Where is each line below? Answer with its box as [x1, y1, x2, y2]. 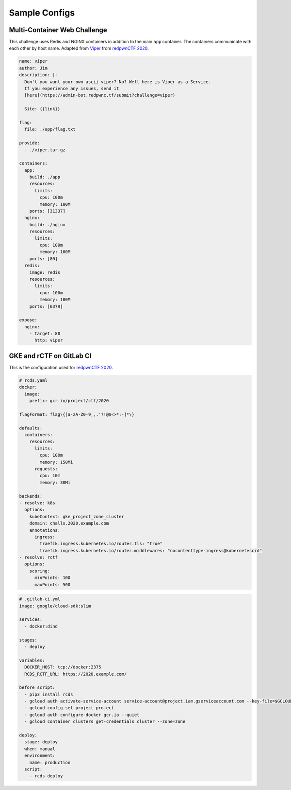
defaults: [19, 425, 43, 431]
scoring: [29, 568, 50, 574]
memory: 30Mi [39, 480, 71, 485]
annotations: [29, 527, 61, 533]
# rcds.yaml [19, 377, 48, 383]
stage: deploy [24, 739, 58, 745]
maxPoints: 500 [34, 582, 71, 587]
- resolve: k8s [19, 500, 55, 505]
